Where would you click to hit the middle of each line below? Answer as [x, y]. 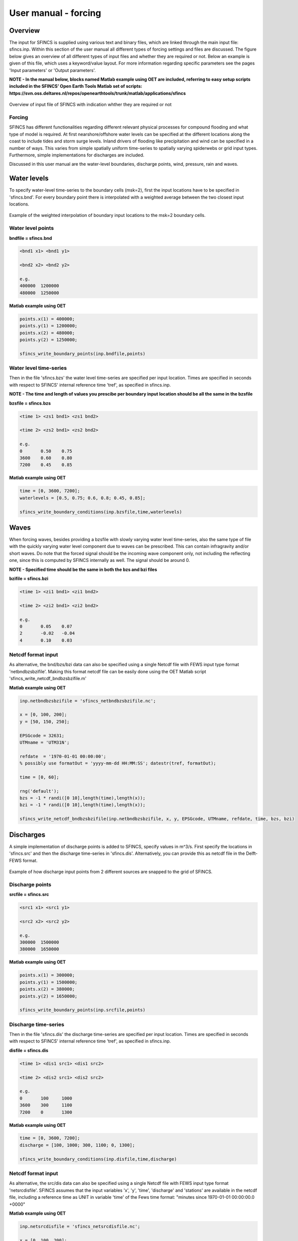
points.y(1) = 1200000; [49, 326]
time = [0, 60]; [39, 777]
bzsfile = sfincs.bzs [30, 403]
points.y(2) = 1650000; [49, 996]
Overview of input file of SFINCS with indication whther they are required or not [90, 105]
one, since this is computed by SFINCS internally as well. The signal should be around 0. [100, 560]
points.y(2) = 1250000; [49, 340]
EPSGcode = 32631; [42, 735]
